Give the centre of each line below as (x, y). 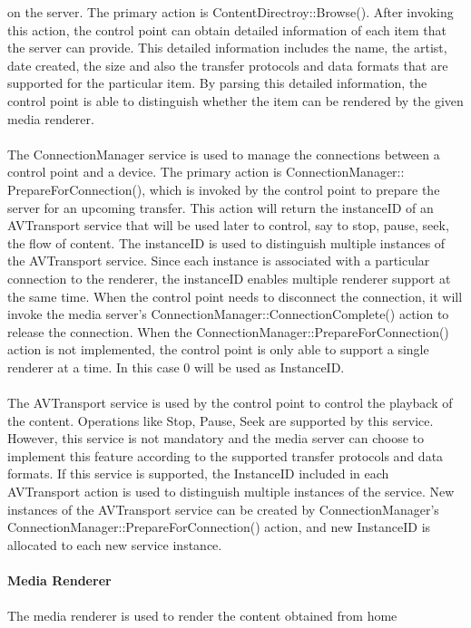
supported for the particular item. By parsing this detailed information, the (217, 83)
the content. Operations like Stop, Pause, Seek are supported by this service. (221, 420)
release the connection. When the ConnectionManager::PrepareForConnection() (228, 331)
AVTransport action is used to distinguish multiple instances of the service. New (231, 492)
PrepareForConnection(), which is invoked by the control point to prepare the (224, 189)
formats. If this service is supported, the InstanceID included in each (198, 473)
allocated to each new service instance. (115, 544)
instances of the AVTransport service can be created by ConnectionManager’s (223, 509)
